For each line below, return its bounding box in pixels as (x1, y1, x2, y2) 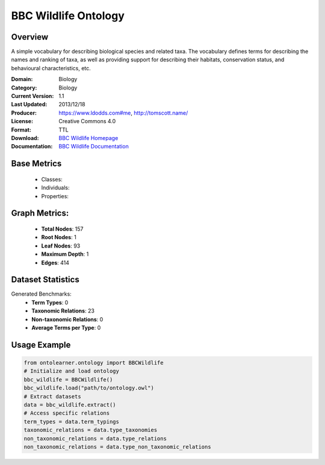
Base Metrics (11, 159, 62, 169)
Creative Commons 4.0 (58, 118, 116, 125)
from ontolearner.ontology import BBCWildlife (23, 359, 164, 366)
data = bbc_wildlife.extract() (23, 401, 117, 408)
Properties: (41, 192, 69, 199)
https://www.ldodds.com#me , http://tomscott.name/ (58, 109, 188, 117)
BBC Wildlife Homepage (58, 134, 119, 141)
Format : (11, 126, 31, 133)
